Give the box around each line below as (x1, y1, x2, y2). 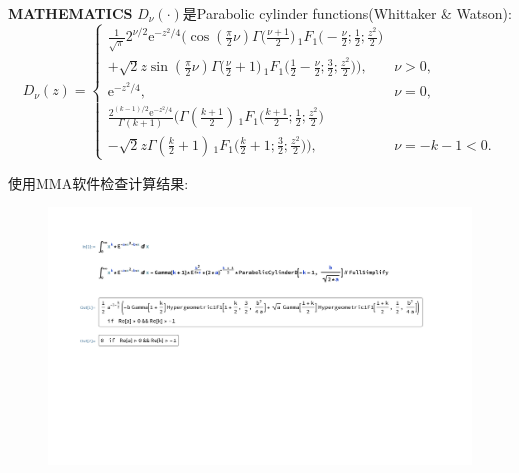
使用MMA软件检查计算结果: (8, 172, 189, 193)
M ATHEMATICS (8, 3, 133, 23)
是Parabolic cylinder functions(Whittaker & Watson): (182, 3, 512, 23)
